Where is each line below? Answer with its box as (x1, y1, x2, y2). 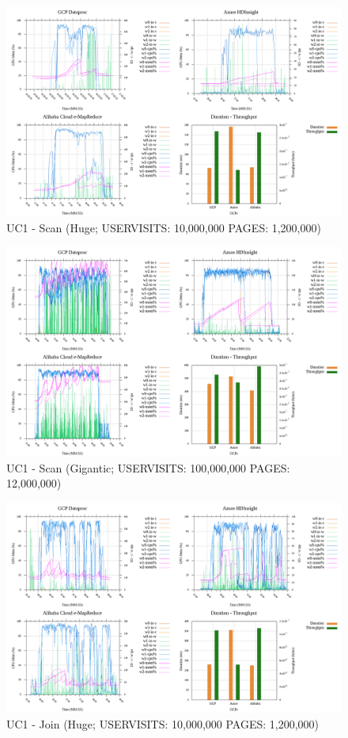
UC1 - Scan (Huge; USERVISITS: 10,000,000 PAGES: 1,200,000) (6, 219, 321, 235)
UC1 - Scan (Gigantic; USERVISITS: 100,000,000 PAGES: (6, 459, 290, 476)
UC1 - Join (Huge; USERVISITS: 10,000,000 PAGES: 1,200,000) (6, 715, 320, 732)
